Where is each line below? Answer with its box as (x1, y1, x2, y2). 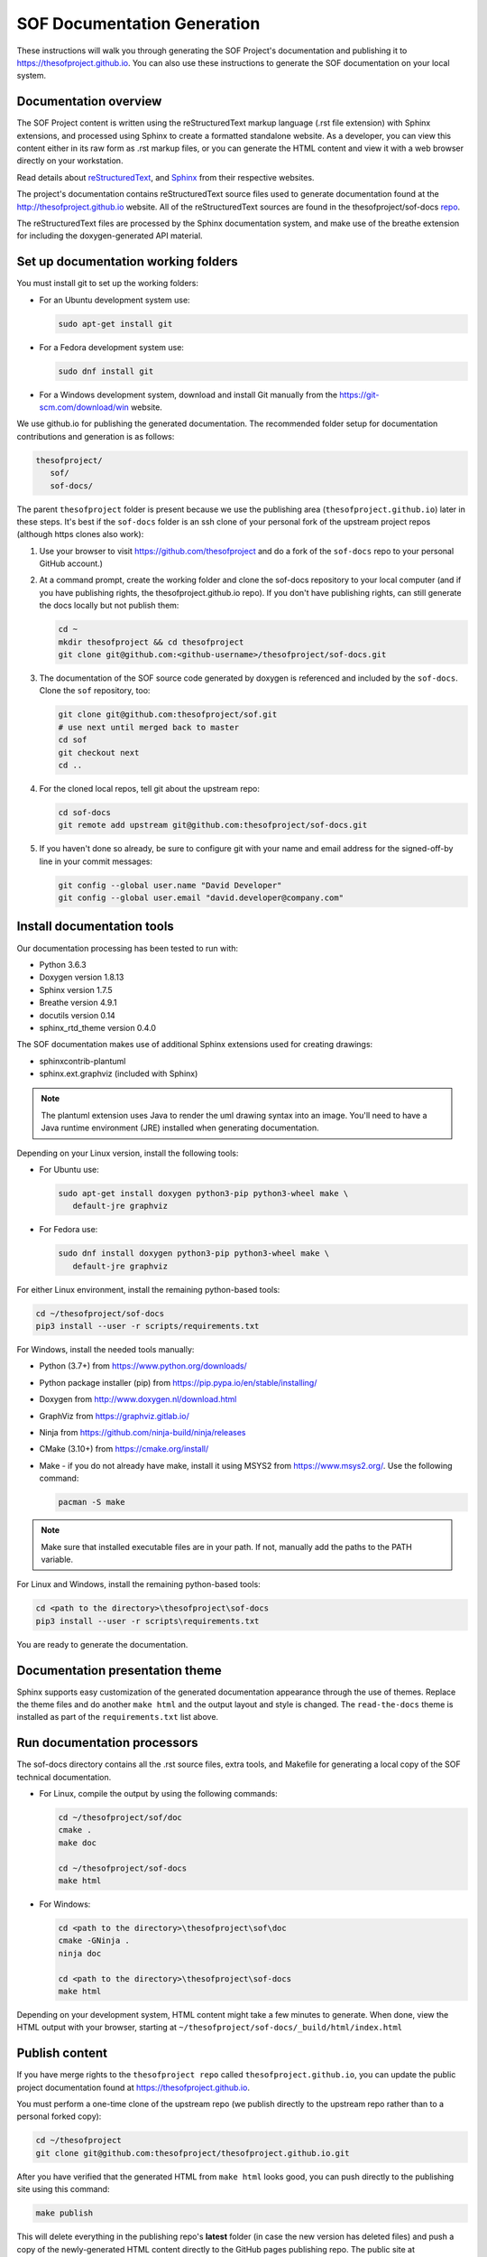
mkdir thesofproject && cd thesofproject (58, 636, 244, 647)
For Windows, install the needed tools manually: (16, 1344, 195, 1355)
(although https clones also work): (16, 529, 144, 540)
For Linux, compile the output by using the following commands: (39, 1788, 279, 1799)
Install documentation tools (16, 919, 175, 934)
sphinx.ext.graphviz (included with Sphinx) (39, 1068, 198, 1079)
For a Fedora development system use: (39, 341, 185, 352)
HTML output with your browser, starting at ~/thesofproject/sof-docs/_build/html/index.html (16, 2022, 403, 2033)
